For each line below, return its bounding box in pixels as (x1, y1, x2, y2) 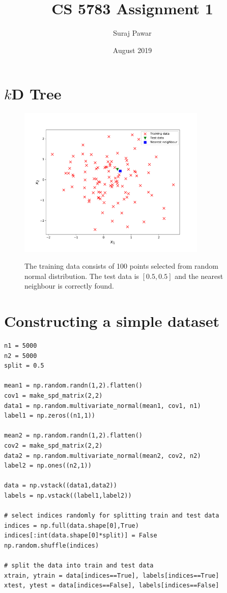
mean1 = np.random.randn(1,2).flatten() (4, 382, 143, 390)
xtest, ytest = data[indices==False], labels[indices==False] (4, 582, 219, 589)
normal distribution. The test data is (24, 270, 139, 281)
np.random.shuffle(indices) (4, 542, 99, 549)
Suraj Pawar (113, 28, 152, 38)
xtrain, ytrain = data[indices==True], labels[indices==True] (4, 572, 219, 579)
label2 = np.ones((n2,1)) (4, 462, 92, 470)
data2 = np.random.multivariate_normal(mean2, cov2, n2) (4, 452, 201, 459)
